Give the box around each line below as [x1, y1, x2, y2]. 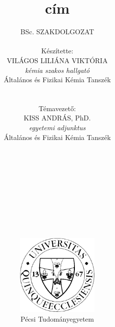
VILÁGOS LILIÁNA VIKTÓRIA [7, 55, 108, 65]
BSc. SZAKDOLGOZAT [20, 26, 94, 37]
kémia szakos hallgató [25, 65, 90, 75]
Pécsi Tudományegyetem [21, 313, 94, 324]
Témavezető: [39, 103, 76, 113]
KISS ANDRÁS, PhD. [23, 113, 91, 123]
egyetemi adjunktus [29, 122, 86, 133]
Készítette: [41, 46, 73, 56]
